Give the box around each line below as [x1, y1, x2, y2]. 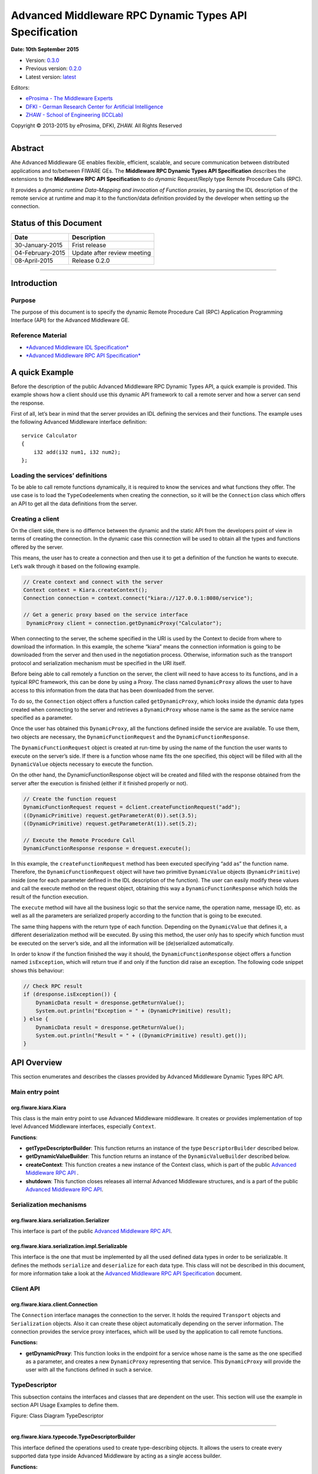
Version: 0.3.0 [25, 57, 59, 64]
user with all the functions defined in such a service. [25, 1366, 153, 1373]
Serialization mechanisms [11, 1200, 87, 1209]
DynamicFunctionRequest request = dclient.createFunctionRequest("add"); [23, 804, 241, 811]
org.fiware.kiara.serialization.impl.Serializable [11, 1243, 128, 1249]
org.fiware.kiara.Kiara [11, 1104, 67, 1111]
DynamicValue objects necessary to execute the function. [11, 761, 154, 768]
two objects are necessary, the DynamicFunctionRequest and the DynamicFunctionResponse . [11, 733, 250, 740]
